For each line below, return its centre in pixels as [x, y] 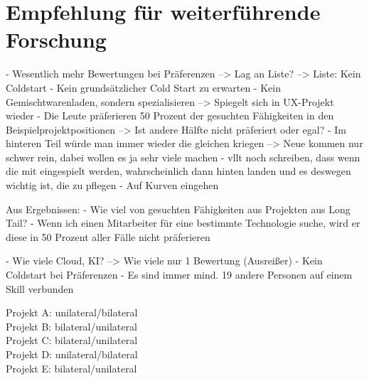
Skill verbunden [40, 288]
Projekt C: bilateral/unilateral [72, 340]
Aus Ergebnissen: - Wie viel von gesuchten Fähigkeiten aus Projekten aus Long [178, 209]
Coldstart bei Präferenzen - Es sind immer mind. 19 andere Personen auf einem [179, 275]
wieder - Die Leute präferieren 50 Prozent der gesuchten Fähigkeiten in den [170, 116]
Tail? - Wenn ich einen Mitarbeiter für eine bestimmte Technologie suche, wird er [183, 223]
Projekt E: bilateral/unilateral [71, 368]
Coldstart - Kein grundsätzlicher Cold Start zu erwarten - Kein [143, 87]
